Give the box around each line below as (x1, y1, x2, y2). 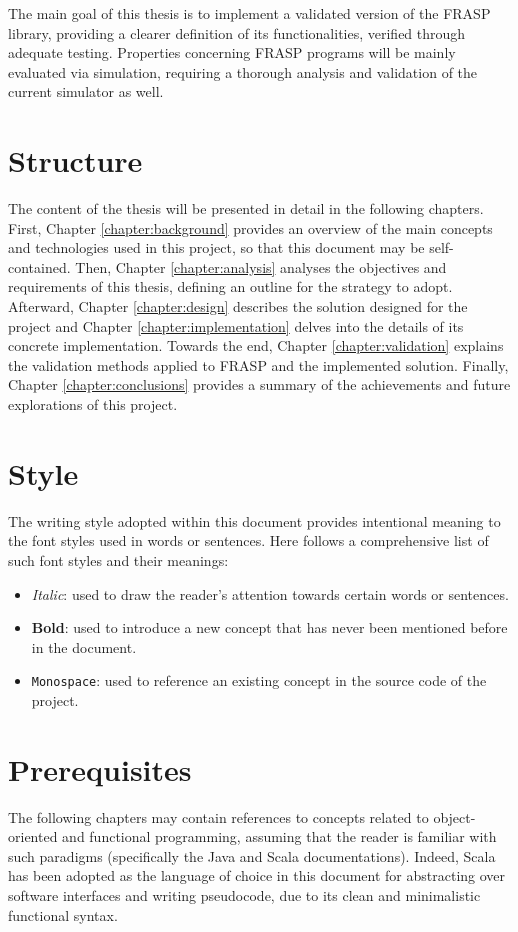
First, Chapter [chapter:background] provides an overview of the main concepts (8, 217, 493, 238)
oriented (8, 826, 58, 847)
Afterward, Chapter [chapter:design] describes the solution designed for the (8, 296, 468, 317)
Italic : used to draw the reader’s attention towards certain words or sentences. (31, 583, 509, 604)
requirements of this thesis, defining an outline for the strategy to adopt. (8, 276, 453, 297)
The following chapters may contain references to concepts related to (8, 806, 429, 827)
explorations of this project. (8, 394, 178, 415)
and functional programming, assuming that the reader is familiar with (62, 826, 497, 847)
